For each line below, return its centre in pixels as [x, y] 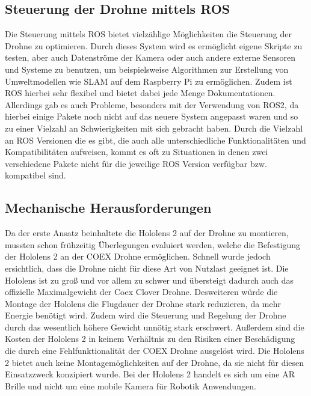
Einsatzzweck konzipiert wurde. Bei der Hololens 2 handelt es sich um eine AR [150, 374]
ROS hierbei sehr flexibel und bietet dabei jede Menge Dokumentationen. [140, 93]
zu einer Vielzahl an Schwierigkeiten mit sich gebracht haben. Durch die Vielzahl [154, 128]
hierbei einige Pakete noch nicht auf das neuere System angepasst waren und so [152, 116]
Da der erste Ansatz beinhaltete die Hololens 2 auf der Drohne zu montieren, [147, 233]
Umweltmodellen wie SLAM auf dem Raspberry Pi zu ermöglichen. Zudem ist [149, 81]
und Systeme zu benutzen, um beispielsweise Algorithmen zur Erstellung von [147, 69]
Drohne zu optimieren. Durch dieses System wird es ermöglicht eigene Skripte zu [154, 45]
